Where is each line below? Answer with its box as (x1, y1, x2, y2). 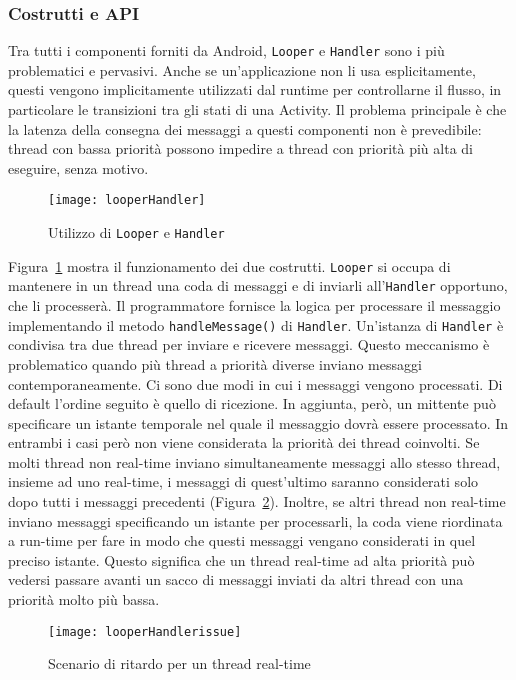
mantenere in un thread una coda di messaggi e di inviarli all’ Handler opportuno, (8, 275, 508, 296)
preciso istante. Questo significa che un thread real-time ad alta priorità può (8, 549, 475, 570)
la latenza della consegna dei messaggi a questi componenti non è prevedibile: (8, 118, 482, 139)
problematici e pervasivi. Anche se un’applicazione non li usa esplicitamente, (8, 59, 476, 80)
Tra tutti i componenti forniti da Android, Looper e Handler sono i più (8, 40, 445, 61)
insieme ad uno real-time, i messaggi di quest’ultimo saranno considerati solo (8, 471, 479, 492)
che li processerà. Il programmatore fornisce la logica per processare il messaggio (8, 295, 501, 316)
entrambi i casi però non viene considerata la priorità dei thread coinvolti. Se (8, 432, 480, 453)
